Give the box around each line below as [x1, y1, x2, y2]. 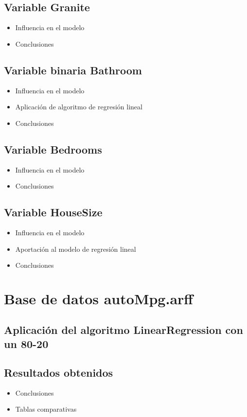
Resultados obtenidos [4, 365, 113, 380]
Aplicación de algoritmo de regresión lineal [15, 102, 142, 112]
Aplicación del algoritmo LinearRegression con [4, 322, 243, 337]
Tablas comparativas [15, 404, 77, 414]
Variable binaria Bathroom [4, 62, 142, 77]
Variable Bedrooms [4, 141, 102, 156]
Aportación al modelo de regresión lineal [15, 243, 136, 254]
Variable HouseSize [4, 205, 103, 220]
